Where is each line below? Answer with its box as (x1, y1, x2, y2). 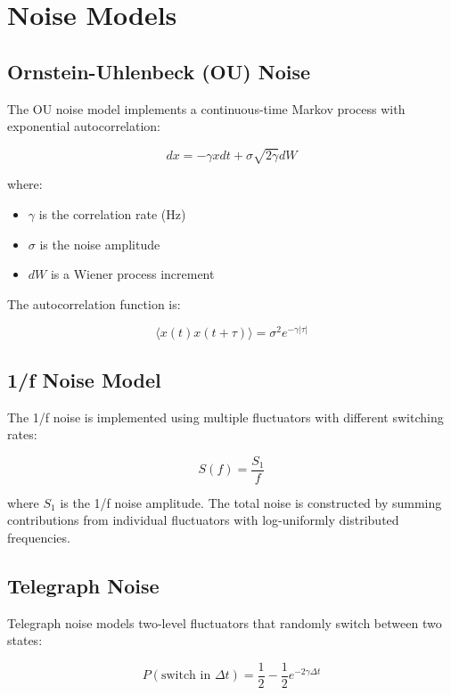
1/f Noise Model (7, 365, 161, 393)
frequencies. (7, 527, 70, 546)
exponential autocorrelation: (7, 117, 161, 135)
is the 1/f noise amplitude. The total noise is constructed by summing (60, 493, 442, 511)
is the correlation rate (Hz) (38, 204, 186, 223)
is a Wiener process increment (50, 265, 215, 283)
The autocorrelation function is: (7, 294, 181, 313)
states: (7, 631, 43, 650)
